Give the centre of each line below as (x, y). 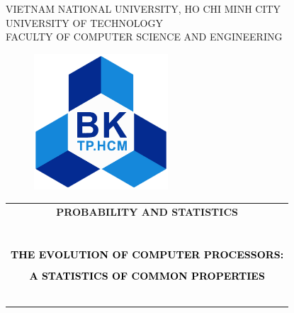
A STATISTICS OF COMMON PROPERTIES (147, 275)
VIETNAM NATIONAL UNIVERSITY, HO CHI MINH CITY (143, 9)
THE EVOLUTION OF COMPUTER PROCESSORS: (147, 254)
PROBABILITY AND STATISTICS (147, 211)
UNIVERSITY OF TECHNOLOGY (84, 22)
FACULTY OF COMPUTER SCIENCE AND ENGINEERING (144, 37)
